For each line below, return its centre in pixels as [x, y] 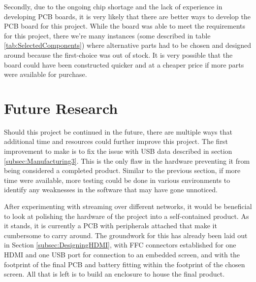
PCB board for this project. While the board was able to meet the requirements [125, 26]
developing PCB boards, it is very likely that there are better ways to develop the [127, 16]
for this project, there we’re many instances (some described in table [107, 35]
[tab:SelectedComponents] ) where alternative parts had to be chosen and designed [128, 45]
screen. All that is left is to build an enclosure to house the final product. [114, 274]
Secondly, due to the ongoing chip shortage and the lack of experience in [113, 6]
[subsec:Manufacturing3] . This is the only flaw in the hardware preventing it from [127, 160]
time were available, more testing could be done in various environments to [117, 180]
